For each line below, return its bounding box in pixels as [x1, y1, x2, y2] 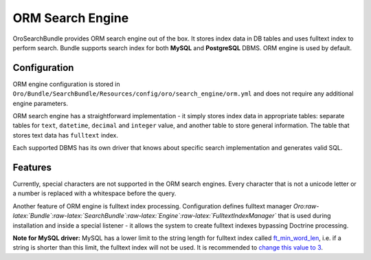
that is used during [278, 212, 331, 220]
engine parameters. [12, 99, 69, 107]
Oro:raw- [293, 202, 319, 210]
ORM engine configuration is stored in [12, 80, 120, 88]
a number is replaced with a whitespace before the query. [12, 189, 177, 197]
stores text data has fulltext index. [12, 131, 118, 139]
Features [12, 162, 52, 173]
